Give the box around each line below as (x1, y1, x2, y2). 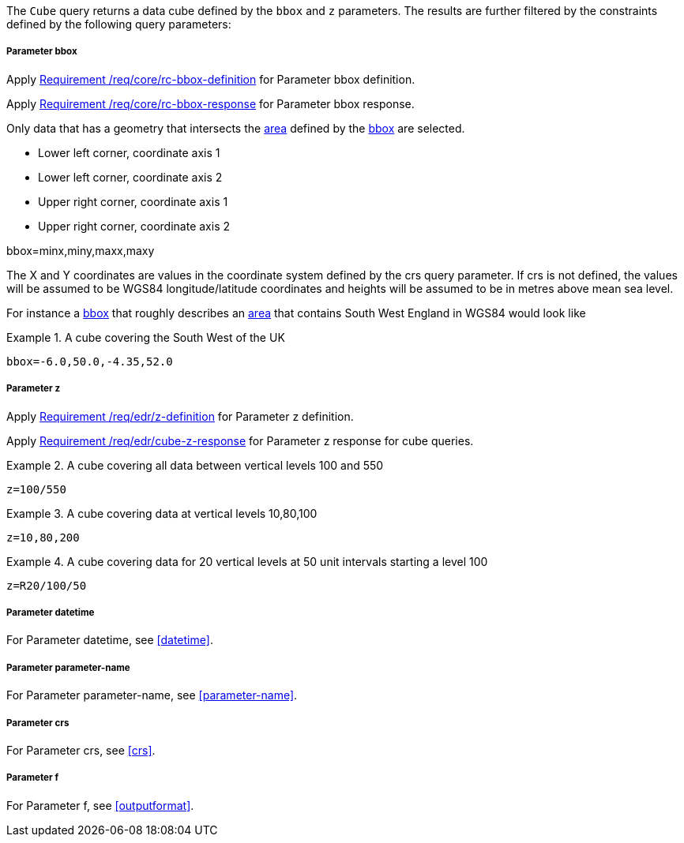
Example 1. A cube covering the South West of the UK (6, 330, 285, 344)
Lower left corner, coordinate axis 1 (38, 145, 220, 159)
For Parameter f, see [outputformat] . (6, 798, 194, 812)
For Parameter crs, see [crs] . (6, 743, 156, 757)
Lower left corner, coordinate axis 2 (38, 170, 223, 184)
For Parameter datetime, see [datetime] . (6, 633, 213, 647)
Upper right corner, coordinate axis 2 (38, 219, 231, 233)
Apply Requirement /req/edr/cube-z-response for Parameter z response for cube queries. (6, 433, 474, 448)
